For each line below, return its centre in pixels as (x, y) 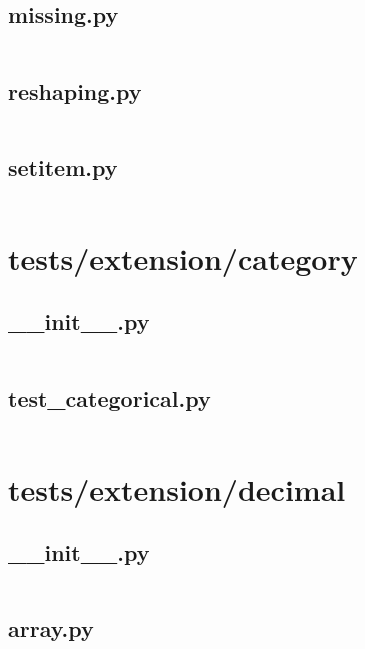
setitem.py (63, 166)
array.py (51, 628)
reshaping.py (75, 90)
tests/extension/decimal (177, 488)
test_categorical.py (109, 397)
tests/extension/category (183, 257)
